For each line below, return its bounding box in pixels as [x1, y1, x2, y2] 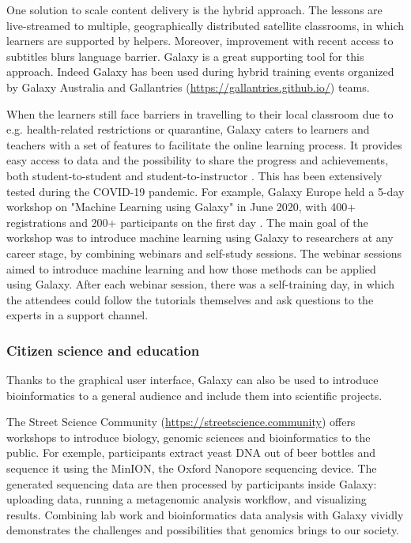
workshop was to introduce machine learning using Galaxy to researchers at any [6, 229, 394, 246]
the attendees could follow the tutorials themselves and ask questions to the [6, 291, 374, 307]
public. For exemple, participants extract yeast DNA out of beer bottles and [6, 444, 376, 461]
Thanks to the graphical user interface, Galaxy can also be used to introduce [6, 371, 379, 388]
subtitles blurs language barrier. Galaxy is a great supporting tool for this [6, 47, 364, 64]
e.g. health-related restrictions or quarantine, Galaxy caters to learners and [6, 121, 370, 138]
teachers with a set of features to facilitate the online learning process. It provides [6, 136, 402, 153]
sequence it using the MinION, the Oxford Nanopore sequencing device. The [6, 460, 377, 477]
